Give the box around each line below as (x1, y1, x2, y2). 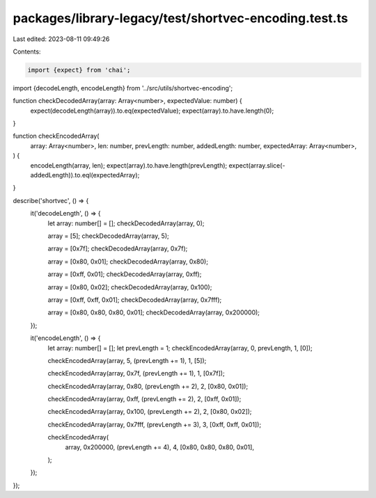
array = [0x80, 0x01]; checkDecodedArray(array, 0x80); (47, 257, 209, 266)
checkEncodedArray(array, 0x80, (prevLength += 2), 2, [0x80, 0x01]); (47, 382, 249, 390)
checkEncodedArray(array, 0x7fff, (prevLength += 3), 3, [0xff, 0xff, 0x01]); (47, 420, 261, 428)
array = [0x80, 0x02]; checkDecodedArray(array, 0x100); (47, 282, 212, 291)
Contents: (13, 47, 41, 56)
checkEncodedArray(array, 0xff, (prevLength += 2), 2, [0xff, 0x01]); (47, 395, 242, 403)
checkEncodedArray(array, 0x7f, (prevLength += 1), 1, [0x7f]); (47, 369, 226, 378)
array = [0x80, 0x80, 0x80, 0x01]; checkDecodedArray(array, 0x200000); (47, 308, 260, 316)
